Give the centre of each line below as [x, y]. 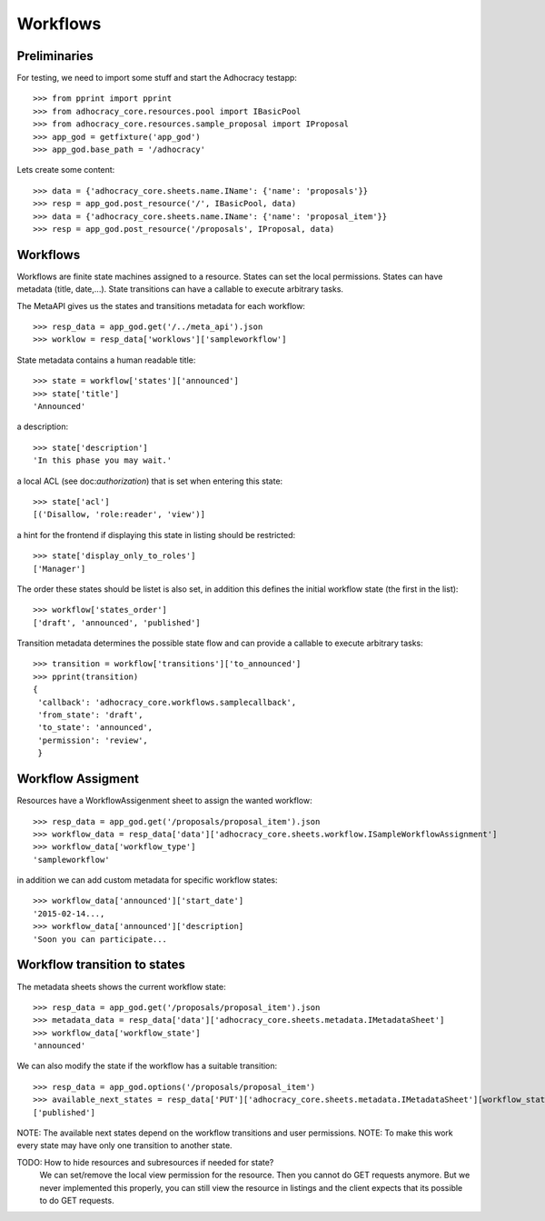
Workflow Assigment [78, 779]
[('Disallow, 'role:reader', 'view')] [119, 515]
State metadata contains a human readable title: [106, 360]
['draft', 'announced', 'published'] [117, 622]
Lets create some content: [66, 170]
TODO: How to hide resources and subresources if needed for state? [145, 1162]
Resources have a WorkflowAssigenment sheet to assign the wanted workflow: [164, 801]
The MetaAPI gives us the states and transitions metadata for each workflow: [161, 305]
